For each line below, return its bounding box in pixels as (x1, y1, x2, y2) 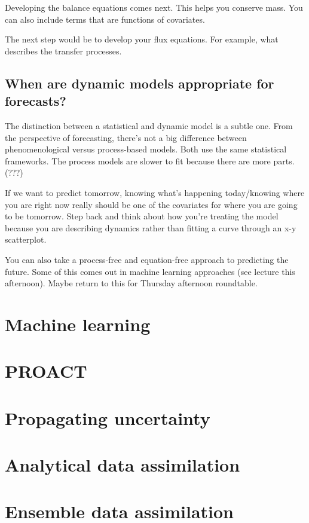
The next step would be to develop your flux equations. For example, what (5, 33, 279, 45)
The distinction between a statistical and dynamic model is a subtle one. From (5, 119, 293, 131)
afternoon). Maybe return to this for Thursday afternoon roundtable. (5, 277, 258, 289)
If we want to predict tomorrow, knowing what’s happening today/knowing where (5, 186, 305, 198)
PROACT (5, 359, 87, 383)
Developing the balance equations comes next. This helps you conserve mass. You (5, 1, 303, 13)
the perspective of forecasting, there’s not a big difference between (5, 131, 247, 143)
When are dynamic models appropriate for (5, 74, 274, 92)
